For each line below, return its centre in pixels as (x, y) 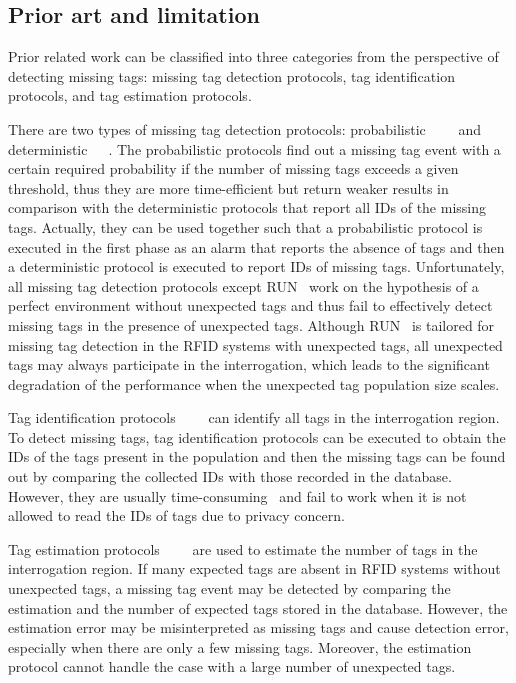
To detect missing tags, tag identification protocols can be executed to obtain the (257, 436)
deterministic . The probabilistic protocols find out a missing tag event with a (254, 148)
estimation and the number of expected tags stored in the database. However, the (258, 607)
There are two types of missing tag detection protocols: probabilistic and (245, 128)
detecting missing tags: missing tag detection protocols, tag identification (231, 75)
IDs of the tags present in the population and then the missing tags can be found (257, 456)
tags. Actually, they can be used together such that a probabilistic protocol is (245, 226)
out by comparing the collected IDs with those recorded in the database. (230, 476)
